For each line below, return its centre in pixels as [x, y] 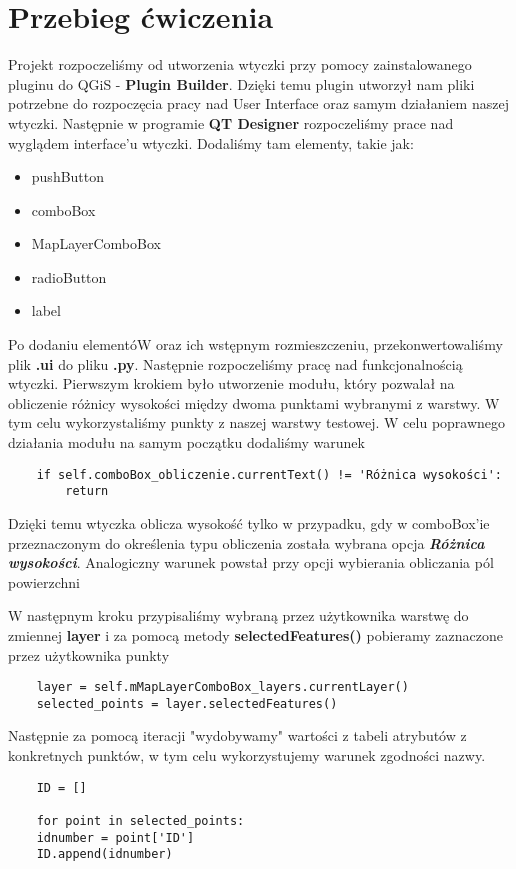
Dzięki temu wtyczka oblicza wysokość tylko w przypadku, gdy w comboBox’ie [249, 522]
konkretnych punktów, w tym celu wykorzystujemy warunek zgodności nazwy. [247, 755]
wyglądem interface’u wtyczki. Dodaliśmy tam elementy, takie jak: [211, 142]
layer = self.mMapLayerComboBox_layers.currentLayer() [222, 687]
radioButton [69, 276]
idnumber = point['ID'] [115, 837]
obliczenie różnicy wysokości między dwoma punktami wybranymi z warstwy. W [254, 402]
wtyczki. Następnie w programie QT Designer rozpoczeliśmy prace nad [231, 122]
